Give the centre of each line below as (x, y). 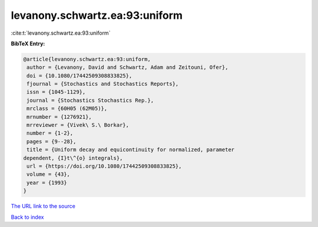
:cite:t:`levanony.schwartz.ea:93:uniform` (61, 33)
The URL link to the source (43, 206)
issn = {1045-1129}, (56, 92)
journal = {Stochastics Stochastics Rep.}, (90, 100)
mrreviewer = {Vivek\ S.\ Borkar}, (78, 125)
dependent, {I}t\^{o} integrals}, (73, 158)
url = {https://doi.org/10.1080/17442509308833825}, (104, 166)
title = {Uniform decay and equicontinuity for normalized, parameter (131, 150)
